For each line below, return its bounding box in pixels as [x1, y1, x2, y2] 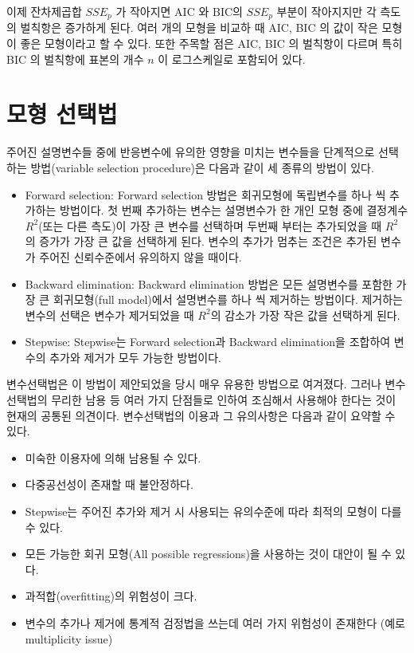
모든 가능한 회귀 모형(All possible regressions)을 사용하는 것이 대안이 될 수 [25, 545, 392, 562]
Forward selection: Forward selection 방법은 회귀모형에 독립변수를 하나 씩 [25, 186, 386, 203]
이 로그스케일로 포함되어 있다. [158, 50, 306, 67]
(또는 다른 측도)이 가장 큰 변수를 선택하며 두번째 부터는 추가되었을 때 [38, 217, 382, 234]
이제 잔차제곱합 [6, 3, 82, 19]
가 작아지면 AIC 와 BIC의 [115, 3, 243, 19]
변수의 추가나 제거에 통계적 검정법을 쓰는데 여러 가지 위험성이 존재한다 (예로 [25, 615, 405, 631]
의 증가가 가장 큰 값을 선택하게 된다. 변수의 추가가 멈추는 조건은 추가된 [25, 233, 377, 250]
